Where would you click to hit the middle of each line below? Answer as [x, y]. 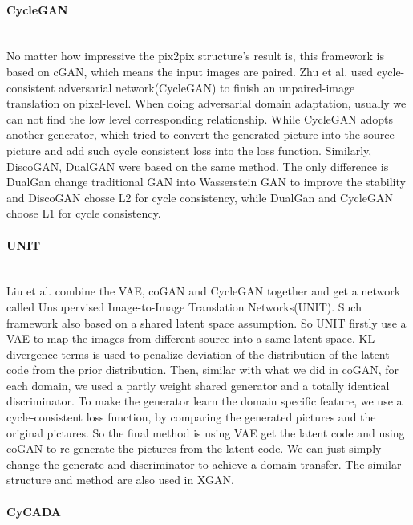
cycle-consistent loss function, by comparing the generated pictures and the [191, 417]
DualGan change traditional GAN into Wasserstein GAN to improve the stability [206, 182]
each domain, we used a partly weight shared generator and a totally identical [198, 385]
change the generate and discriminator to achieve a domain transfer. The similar [204, 464]
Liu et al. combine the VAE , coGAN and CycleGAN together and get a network [204, 291]
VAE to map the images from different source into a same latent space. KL [191, 338]
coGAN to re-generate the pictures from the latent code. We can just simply [194, 448]
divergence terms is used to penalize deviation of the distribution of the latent [198, 354]
